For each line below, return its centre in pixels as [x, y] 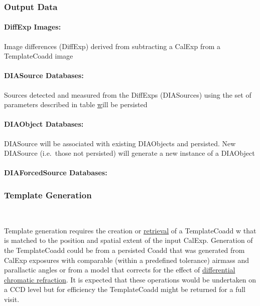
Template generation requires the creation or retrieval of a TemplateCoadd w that [130, 230]
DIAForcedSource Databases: [56, 173]
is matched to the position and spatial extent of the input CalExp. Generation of [128, 240]
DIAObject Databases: [44, 124]
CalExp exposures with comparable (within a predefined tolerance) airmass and [126, 260]
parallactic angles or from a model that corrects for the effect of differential [120, 270]
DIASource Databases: [44, 75]
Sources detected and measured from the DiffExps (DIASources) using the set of [128, 94]
